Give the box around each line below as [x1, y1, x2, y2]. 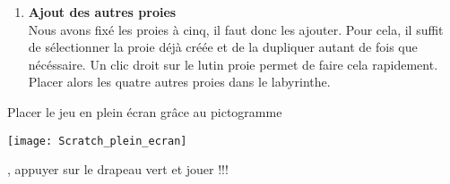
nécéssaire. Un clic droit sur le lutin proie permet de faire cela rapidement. [28, 54, 438, 73]
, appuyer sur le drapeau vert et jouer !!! [7, 160, 229, 179]
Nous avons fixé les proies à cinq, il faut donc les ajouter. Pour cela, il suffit [28, 20, 444, 38]
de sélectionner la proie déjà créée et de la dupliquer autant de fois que [28, 38, 418, 56]
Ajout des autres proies [28, 3, 177, 21]
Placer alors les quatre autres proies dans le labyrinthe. [28, 72, 331, 91]
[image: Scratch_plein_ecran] [7, 134, 187, 147]
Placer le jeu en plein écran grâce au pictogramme [7, 102, 282, 121]
